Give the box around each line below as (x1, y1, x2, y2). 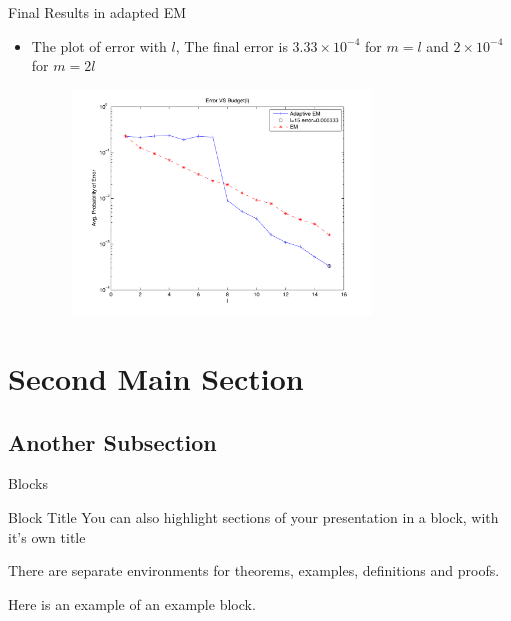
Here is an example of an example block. (8, 593, 256, 614)
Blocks (8, 473, 48, 494)
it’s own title (8, 526, 86, 547)
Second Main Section (8, 357, 304, 398)
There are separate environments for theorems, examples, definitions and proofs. (8, 560, 500, 581)
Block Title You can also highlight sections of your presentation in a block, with (8, 506, 499, 527)
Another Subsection (8, 426, 217, 457)
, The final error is (175, 35, 288, 56)
